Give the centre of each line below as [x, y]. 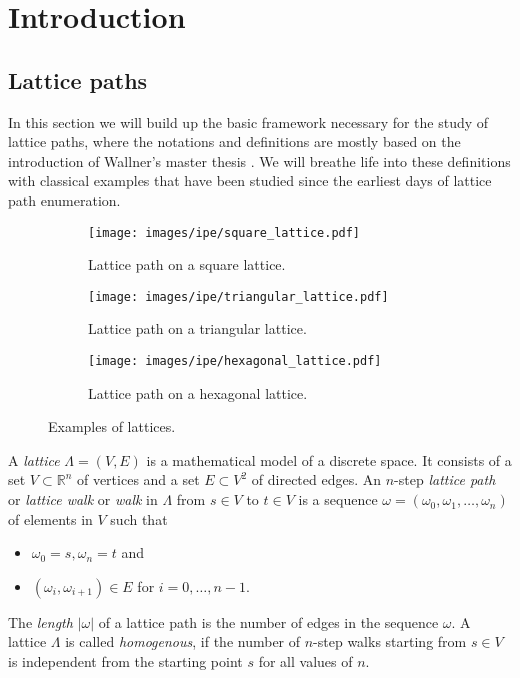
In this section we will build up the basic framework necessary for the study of [248, 121]
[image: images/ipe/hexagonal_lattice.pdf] [235, 361]
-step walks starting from [390, 641]
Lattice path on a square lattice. [187, 264]
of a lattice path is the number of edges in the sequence [268, 621]
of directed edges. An [316, 479]
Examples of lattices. [112, 426]
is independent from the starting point [125, 661]
